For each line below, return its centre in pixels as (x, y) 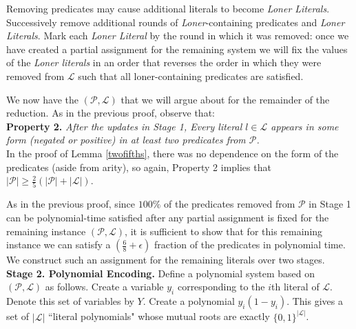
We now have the (42, 99)
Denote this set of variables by (70, 301)
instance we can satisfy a (59, 245)
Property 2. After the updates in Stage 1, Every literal (124, 126)
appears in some (305, 126)
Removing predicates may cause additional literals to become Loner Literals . (168, 8)
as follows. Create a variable (104, 287)
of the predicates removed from (229, 204)
